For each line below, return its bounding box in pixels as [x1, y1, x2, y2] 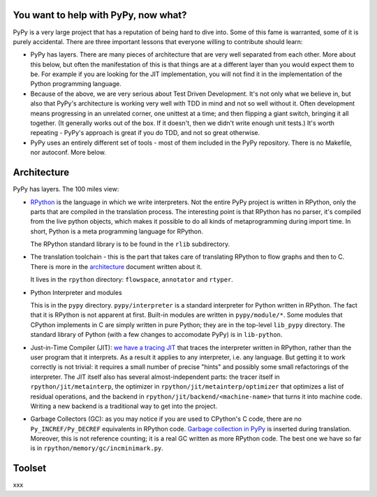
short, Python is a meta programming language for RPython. [30, 227, 204, 236]
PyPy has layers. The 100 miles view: [13, 185, 119, 194]
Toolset [13, 462, 47, 475]
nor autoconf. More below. [30, 148, 106, 157]
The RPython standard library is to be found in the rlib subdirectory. [30, 240, 230, 248]
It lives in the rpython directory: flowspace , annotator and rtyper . [30, 275, 234, 284]
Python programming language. [30, 80, 121, 88]
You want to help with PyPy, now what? [13, 9, 187, 21]
